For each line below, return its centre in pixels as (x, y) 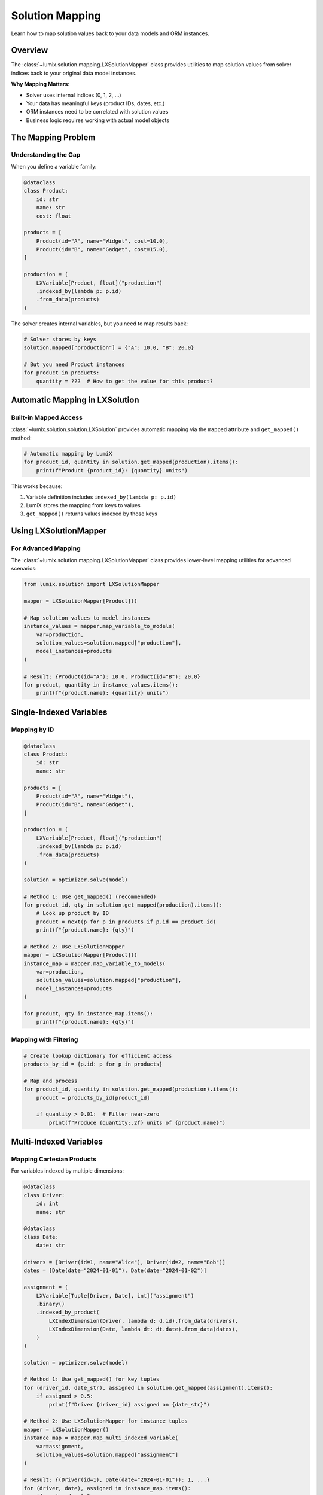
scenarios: (24, 569)
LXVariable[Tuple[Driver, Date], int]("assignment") (115, 1296)
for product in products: (62, 373)
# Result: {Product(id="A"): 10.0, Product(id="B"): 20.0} (112, 676)
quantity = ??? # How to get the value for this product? (125, 381)
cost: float (54, 216)
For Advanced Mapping (46, 548)
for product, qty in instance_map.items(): (89, 1014)
